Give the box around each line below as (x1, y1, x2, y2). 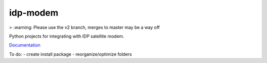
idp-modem (9, 7, 59, 18)
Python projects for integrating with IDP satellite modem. (9, 33, 125, 39)
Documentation (9, 42, 41, 48)
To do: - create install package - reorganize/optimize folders (9, 51, 132, 57)
